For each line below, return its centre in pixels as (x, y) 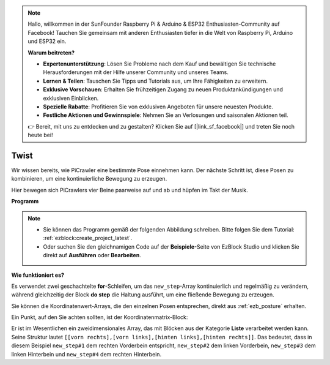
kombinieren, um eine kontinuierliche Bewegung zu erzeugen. (89, 179)
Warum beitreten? (51, 53)
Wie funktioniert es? (38, 275)
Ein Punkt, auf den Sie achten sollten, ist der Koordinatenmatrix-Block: (100, 317)
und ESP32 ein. (47, 41)
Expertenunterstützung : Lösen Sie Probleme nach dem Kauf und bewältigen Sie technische (159, 64)
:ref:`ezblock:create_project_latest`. (88, 238)
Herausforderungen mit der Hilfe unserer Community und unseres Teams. (136, 72)
